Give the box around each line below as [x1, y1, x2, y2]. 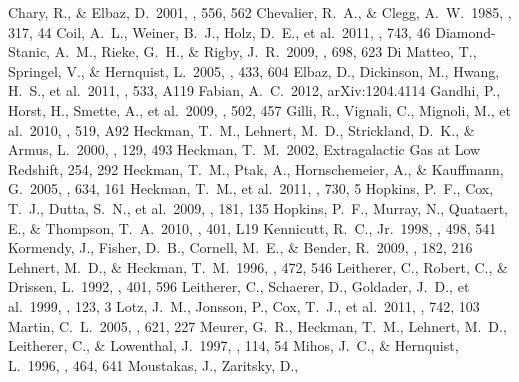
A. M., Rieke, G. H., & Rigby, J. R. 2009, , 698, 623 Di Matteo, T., [54, 41, 477, 62]
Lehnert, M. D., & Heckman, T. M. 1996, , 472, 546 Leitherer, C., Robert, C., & [8, 256, 508, 277]
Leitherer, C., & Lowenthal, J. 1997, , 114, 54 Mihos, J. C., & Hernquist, [8, 335, 459, 356]
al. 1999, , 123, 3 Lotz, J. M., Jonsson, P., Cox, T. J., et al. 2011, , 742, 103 [8, 295, 480, 316]
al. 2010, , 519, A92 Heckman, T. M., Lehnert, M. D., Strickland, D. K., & [8, 119, 475, 140]
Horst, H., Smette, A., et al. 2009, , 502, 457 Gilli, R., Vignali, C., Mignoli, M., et [8, 99, 511, 120]
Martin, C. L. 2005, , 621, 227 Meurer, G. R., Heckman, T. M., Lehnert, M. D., [8, 315, 507, 336]
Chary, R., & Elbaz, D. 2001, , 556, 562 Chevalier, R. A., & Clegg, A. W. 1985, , [8, 2, 512, 22]
